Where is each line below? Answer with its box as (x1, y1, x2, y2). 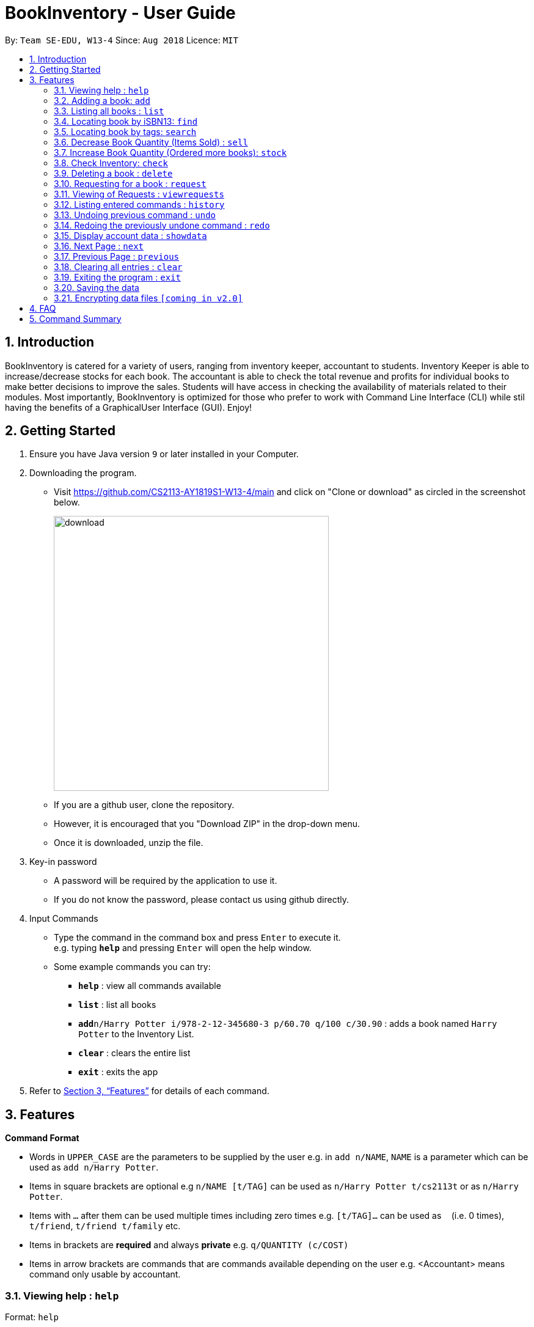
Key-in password (29, 856, 97, 867)
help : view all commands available (78, 980, 221, 991)
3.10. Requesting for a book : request (54, 178, 207, 189)
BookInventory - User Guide (5, 2, 236, 23)
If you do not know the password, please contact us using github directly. (54, 894, 349, 905)
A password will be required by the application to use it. (54, 875, 277, 886)
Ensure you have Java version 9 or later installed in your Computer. (29, 449, 299, 460)
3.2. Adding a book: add (54, 95, 150, 106)
